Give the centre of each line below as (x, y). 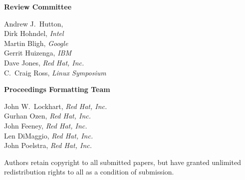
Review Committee (38, 6)
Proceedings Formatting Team (57, 89)
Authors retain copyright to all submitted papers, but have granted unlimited (122, 162)
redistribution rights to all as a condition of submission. (89, 172)
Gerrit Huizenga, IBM (38, 53)
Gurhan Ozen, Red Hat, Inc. (48, 116)
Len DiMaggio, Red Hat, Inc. (49, 135)
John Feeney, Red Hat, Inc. (46, 125)
